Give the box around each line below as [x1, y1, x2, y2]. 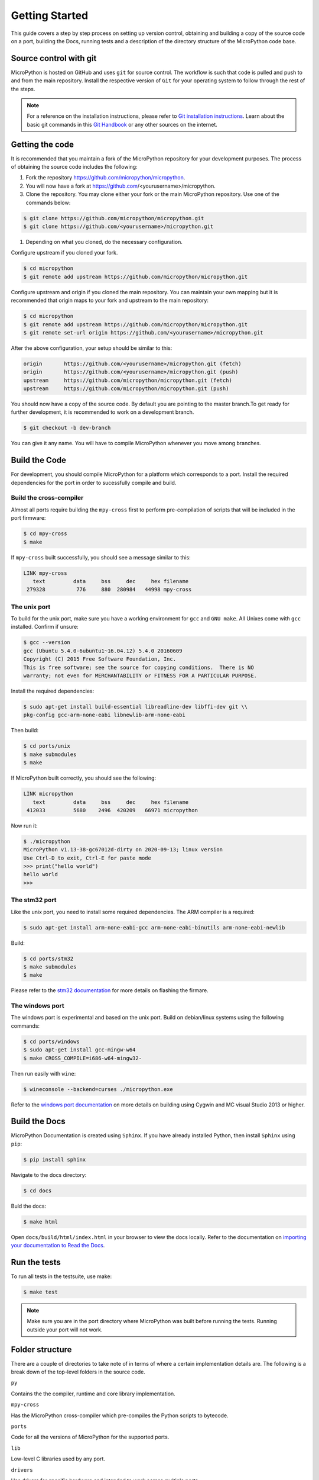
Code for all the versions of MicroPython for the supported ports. [11, 1433, 170, 1441]
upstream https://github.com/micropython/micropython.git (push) [23, 385, 229, 392]
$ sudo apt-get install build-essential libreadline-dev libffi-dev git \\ [23, 703, 248, 710]
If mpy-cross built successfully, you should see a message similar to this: [11, 554, 191, 561]
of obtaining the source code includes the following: [11, 163, 138, 170]
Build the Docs [11, 1117, 66, 1127]
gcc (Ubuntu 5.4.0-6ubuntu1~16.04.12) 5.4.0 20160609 [23, 647, 183, 654]
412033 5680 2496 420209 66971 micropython [27, 807, 198, 813]
